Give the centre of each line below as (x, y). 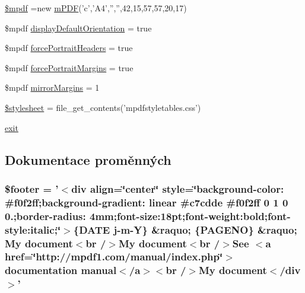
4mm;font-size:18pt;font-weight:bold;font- (190, 216)
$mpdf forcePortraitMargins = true (69, 67)
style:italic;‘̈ (33, 229)
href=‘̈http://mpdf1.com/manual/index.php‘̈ (114, 257)
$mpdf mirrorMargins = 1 (52, 87)
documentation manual (61, 270)
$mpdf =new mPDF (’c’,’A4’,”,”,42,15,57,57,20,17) (96, 8)
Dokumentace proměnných (88, 159)
